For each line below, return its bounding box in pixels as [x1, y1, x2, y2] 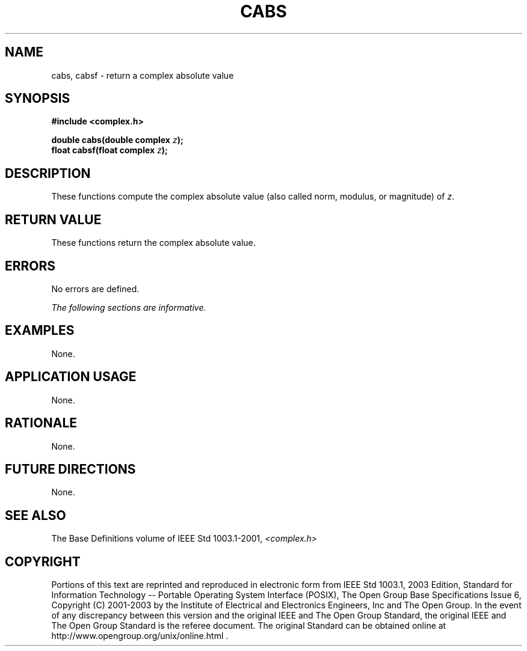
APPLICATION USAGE [5, 369, 137, 385]
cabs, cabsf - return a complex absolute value [51, 70, 234, 81]
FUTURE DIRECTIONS [5, 461, 136, 477]
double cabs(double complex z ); [51, 135, 183, 145]
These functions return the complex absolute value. [51, 237, 256, 248]
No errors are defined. [51, 283, 140, 294]
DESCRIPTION [5, 165, 91, 181]
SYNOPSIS [5, 91, 70, 106]
